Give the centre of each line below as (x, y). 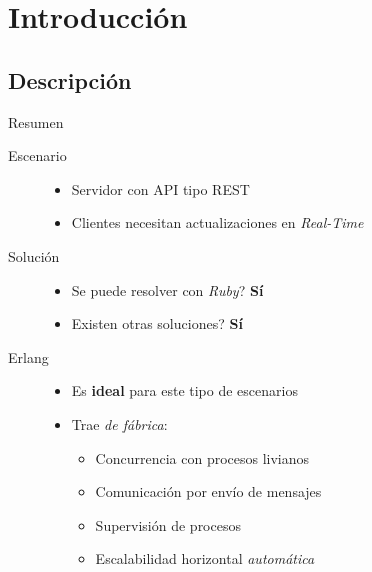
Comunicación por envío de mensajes (208, 491)
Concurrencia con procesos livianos (202, 457)
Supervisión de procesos (168, 524)
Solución (34, 255)
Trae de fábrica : (119, 423)
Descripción (70, 79)
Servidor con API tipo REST (160, 188)
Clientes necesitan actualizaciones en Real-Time (217, 222)
